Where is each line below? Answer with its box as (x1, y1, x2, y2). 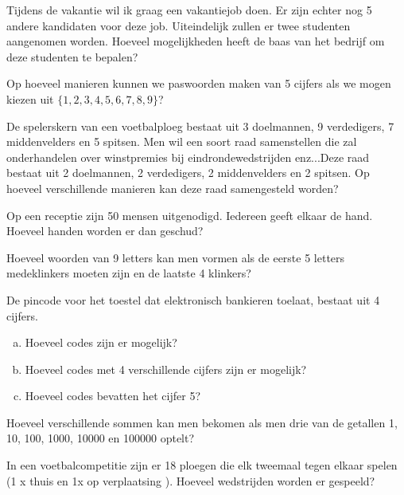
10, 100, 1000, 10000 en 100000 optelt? (6, 430, 195, 446)
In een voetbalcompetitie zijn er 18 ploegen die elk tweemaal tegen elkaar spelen (6, 457, 398, 473)
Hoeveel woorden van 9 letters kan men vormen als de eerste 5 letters (6, 249, 345, 265)
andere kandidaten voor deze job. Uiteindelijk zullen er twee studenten (6, 17, 351, 33)
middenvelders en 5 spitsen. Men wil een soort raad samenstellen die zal (6, 133, 357, 150)
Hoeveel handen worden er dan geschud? (6, 222, 204, 239)
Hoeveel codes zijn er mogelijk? (25, 334, 177, 351)
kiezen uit (6, 90, 54, 107)
